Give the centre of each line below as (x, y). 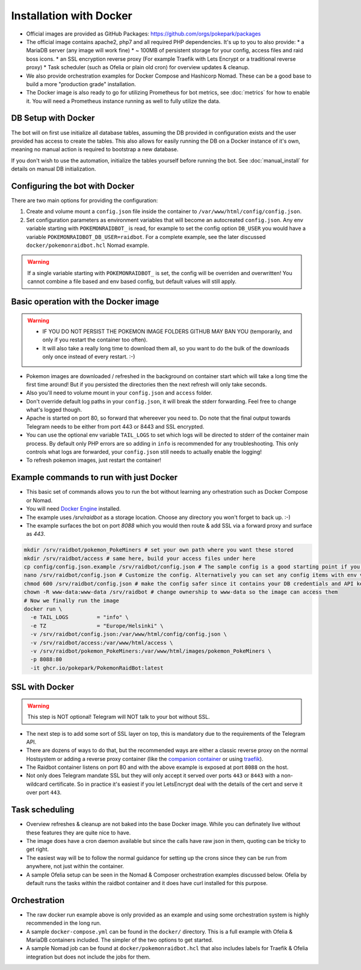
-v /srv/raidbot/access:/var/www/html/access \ (102, 642)
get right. (38, 850)
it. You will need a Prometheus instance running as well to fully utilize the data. (123, 101)
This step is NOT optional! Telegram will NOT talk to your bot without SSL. (119, 717)
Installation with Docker (72, 16)
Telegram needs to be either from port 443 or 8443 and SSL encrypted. (115, 426)
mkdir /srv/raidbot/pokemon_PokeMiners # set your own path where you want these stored (159, 550)
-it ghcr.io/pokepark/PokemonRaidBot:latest (97, 668)
